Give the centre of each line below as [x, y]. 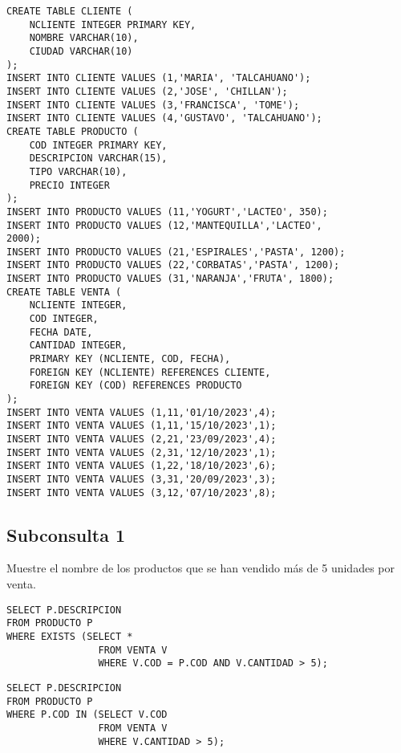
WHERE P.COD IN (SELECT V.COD [87, 715]
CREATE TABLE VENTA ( [64, 292]
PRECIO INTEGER [69, 185]
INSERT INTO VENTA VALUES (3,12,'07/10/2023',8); [142, 493]
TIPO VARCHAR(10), [78, 171]
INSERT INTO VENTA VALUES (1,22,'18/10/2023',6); [142, 466]
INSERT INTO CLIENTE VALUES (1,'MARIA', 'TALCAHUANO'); [159, 78]
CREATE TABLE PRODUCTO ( [73, 131]
